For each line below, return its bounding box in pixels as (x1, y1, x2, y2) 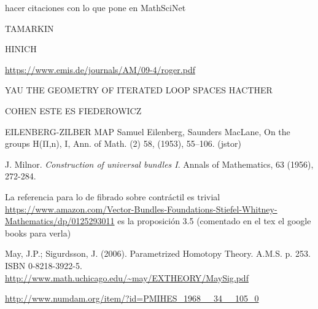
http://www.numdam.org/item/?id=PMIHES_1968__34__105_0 (5, 292, 259, 305)
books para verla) (5, 226, 71, 239)
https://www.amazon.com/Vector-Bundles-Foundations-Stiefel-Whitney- (5, 202, 277, 215)
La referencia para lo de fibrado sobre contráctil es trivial (5, 190, 220, 203)
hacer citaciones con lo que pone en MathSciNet (5, 1, 186, 14)
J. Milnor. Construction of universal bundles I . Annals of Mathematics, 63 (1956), (5, 157, 314, 170)
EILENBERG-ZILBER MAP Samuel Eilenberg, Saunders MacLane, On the (5, 125, 290, 138)
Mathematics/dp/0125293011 (5, 214, 115, 227)
